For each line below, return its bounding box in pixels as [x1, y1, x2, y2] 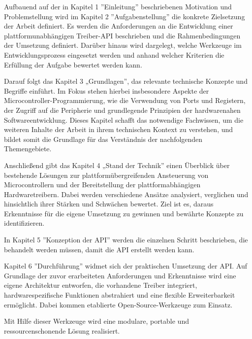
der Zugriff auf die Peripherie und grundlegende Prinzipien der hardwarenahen [4, 104, 241, 115]
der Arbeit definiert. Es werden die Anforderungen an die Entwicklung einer [4, 21, 233, 31]
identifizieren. [4, 218, 45, 228]
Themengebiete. [4, 143, 52, 154]
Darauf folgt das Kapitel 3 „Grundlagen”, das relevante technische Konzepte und [4, 76, 248, 86]
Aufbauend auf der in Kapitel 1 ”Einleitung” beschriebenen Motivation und [4, 1, 232, 11]
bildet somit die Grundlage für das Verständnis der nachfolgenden [4, 134, 203, 144]
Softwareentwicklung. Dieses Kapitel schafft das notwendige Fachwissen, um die [4, 114, 244, 125]
